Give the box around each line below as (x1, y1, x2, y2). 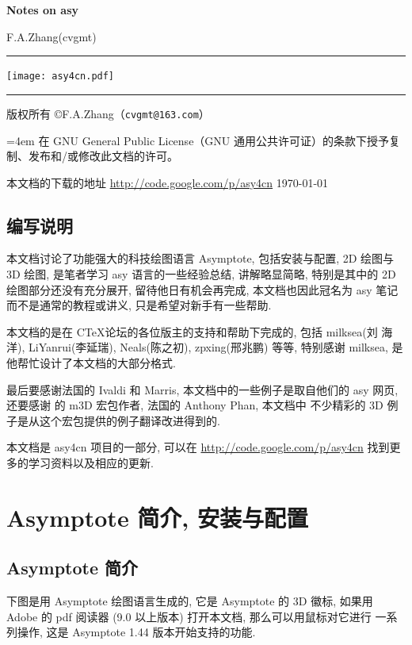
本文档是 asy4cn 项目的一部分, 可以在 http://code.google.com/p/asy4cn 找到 (6, 439, 390, 455)
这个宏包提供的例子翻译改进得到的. (39, 412, 220, 428)
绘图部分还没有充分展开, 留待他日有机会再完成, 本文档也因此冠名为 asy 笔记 (6, 281, 399, 298)
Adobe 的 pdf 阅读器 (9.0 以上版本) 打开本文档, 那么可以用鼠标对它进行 (6, 608, 372, 624)
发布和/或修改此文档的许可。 (28, 148, 178, 164)
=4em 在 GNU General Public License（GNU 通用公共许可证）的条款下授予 (6, 132, 389, 148)
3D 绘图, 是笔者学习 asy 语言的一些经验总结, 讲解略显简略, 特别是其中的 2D (6, 266, 396, 282)
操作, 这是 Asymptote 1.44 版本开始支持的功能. (17, 624, 256, 640)
